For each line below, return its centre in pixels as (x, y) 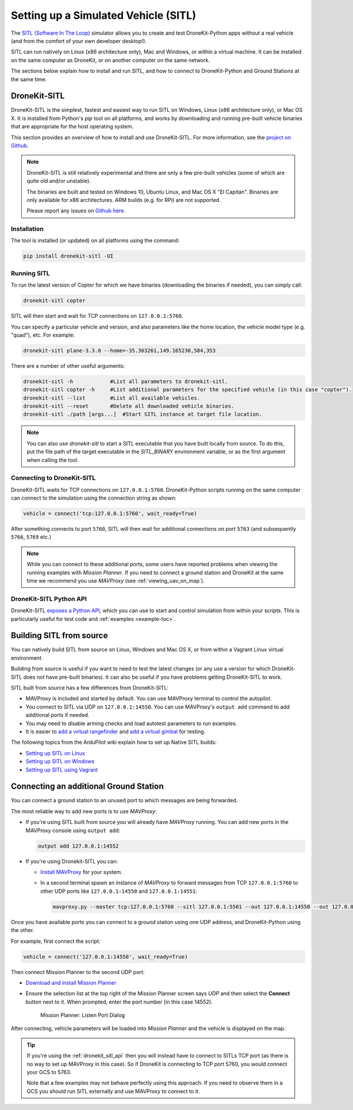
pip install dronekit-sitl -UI (69, 256)
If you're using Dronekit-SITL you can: (72, 861)
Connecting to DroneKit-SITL (53, 478)
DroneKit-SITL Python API (49, 599)
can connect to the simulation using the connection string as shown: (94, 498)
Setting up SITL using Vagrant (62, 770)
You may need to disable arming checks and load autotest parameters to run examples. (131, 723)
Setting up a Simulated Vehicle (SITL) (104, 15)
